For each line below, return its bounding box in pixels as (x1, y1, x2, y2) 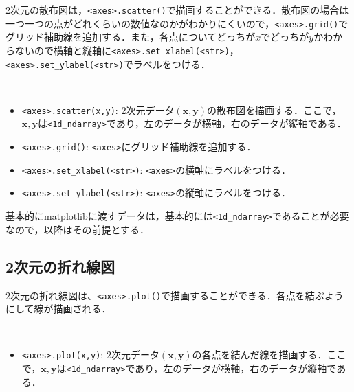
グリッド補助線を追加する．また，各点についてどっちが (5, 30, 256, 44)
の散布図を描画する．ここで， (207, 102, 342, 117)
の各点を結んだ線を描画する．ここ (192, 347, 346, 362)
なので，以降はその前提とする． (5, 222, 150, 236)
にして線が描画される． (5, 301, 111, 316)
